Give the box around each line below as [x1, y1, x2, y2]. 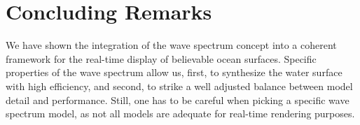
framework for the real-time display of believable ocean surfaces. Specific [6, 51, 317, 66]
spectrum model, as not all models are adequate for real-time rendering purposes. [6, 106, 355, 121]
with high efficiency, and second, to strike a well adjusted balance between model [6, 78, 353, 93]
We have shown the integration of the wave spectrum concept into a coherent [6, 38, 337, 52]
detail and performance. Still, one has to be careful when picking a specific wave [6, 92, 349, 107]
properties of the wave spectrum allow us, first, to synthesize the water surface [6, 65, 342, 80]
